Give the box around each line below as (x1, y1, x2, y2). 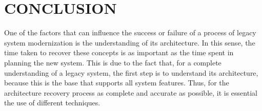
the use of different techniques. (4, 97, 100, 108)
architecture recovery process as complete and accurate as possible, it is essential (4, 87, 257, 98)
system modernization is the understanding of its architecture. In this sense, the (4, 37, 255, 48)
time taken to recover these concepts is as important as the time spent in (4, 47, 234, 58)
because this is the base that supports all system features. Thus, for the (4, 77, 229, 88)
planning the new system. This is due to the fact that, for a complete (4, 57, 221, 68)
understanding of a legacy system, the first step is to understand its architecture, (4, 67, 258, 78)
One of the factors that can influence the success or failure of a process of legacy (4, 27, 256, 38)
